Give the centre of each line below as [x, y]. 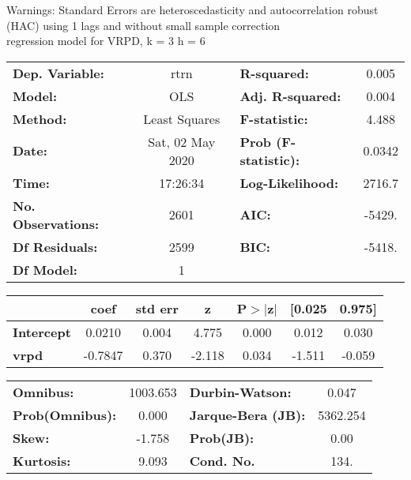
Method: [40, 118]
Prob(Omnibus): [65, 414]
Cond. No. [222, 460]
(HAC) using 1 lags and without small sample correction [143, 25]
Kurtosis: [42, 460]
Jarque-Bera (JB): [247, 414]
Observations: [56, 223]
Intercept [42, 332]
